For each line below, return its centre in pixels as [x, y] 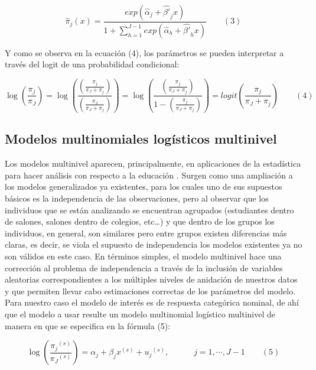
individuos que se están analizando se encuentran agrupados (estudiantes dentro [149, 210]
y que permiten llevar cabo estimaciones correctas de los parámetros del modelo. [150, 291]
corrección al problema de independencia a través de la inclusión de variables [144, 267]
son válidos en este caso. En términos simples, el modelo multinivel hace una [143, 256]
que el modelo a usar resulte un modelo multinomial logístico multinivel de [140, 314]
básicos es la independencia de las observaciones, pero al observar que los [137, 198]
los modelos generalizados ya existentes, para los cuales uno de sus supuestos [144, 186]
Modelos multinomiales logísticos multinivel [141, 139]
